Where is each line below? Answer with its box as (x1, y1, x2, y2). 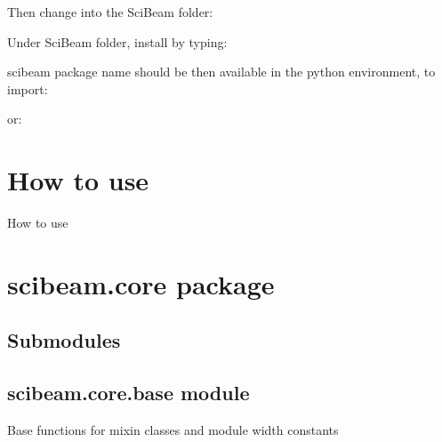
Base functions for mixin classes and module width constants (7, 421, 339, 439)
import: (7, 79, 48, 98)
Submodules (7, 326, 121, 354)
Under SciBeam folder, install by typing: (7, 32, 228, 51)
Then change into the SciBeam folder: (7, 3, 213, 20)
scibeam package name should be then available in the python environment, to (7, 62, 436, 81)
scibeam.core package (7, 265, 275, 301)
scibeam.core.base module (7, 379, 250, 406)
